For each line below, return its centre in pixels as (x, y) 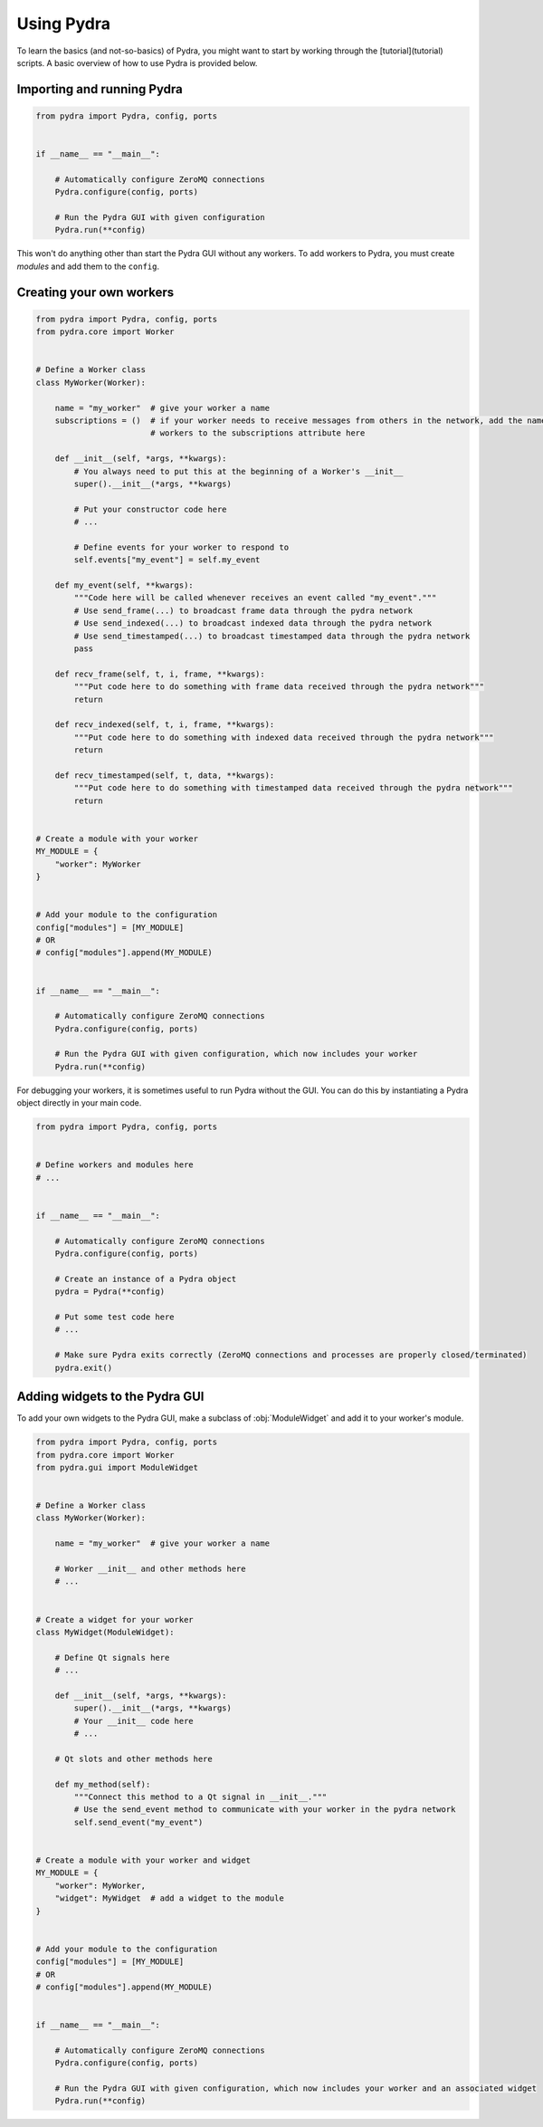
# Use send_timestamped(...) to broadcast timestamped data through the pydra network (272, 636)
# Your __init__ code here (133, 1721)
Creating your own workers (95, 292)
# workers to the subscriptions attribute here (257, 433)
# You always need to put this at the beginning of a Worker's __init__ (238, 471)
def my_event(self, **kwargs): (124, 585)
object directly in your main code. (79, 1103)
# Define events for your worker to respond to (181, 547)
